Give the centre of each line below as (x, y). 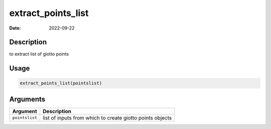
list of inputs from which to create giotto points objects (107, 117)
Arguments (27, 99)
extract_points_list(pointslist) (61, 83)
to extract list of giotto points (39, 54)
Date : (15, 28)
